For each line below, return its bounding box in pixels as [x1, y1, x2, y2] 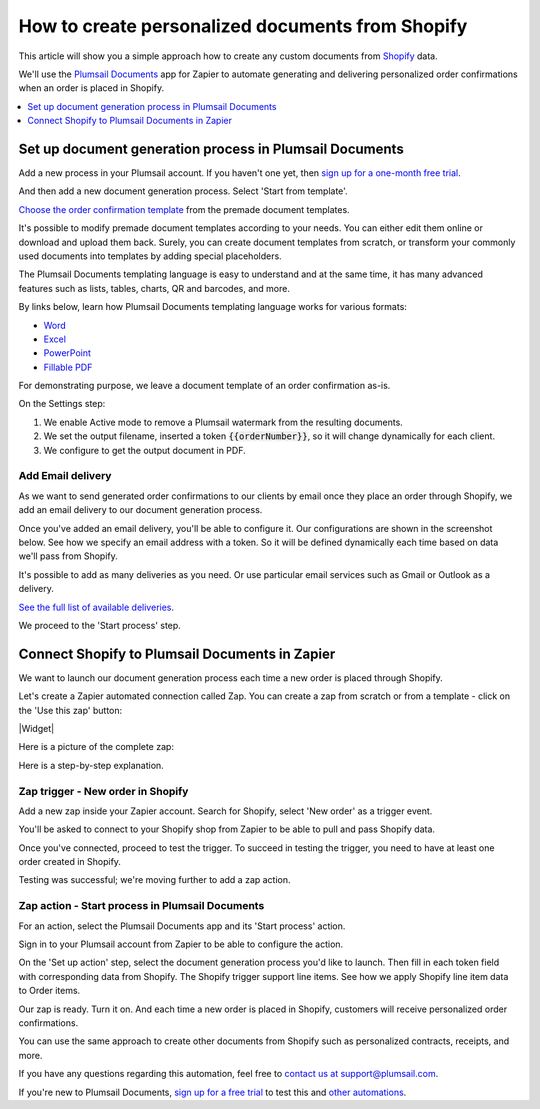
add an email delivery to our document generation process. [18, 504, 263, 516]
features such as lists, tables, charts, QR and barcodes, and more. [18, 282, 290, 294]
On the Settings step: [18, 398, 106, 410]
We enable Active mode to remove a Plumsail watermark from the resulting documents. [43, 416, 404, 428]
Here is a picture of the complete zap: [18, 741, 175, 753]
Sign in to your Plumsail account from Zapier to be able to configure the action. [18, 938, 344, 950]
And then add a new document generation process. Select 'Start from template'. [18, 185, 349, 197]
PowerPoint [43, 347, 92, 359]
